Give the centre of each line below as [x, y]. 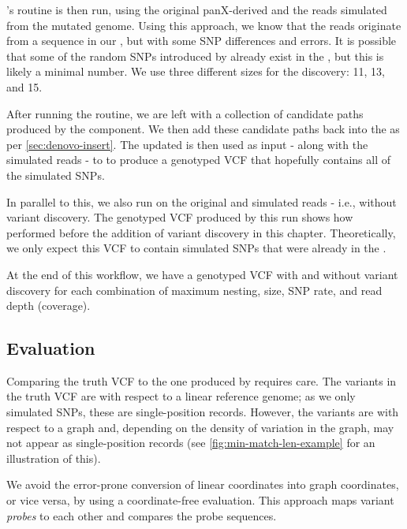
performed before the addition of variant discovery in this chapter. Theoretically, [201, 232]
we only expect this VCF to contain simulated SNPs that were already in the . [196, 248]
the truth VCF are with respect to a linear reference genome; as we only [181, 396]
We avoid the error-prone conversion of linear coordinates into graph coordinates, [203, 484]
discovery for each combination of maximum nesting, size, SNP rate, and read [194, 290]
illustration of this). [54, 458]
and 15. [24, 86]
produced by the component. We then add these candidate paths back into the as [203, 129]
